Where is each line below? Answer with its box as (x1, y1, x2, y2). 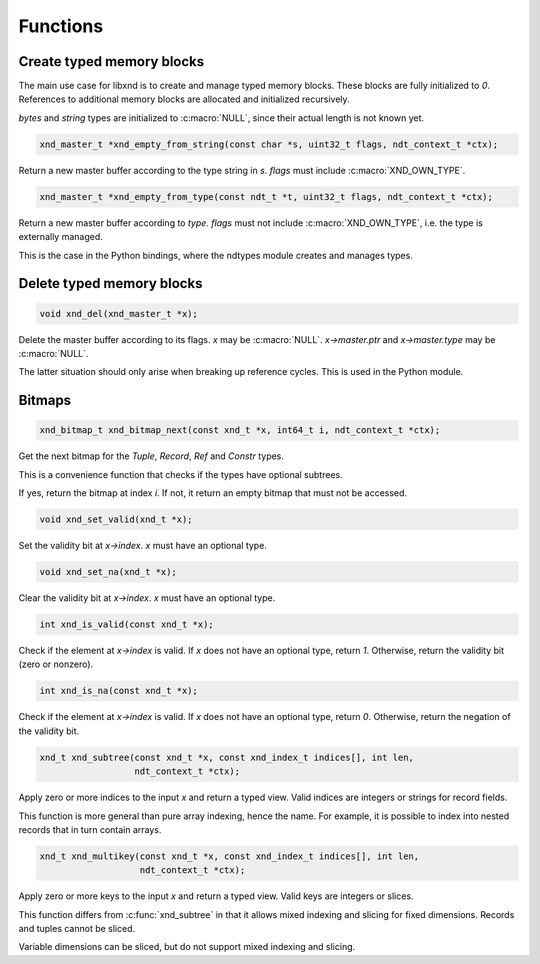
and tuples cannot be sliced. (18, 923, 136, 935)
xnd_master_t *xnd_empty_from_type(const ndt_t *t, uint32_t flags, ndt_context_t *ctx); (39, 191, 494, 202)
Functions (18, 15, 104, 37)
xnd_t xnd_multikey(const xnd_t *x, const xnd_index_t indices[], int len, (39, 850, 420, 862)
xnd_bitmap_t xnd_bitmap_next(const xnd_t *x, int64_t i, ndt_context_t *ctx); (39, 425, 441, 436)
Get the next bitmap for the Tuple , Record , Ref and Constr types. (18, 450, 285, 462)
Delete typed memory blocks (18, 275, 203, 292)
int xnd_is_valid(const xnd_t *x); (39, 619, 214, 630)
